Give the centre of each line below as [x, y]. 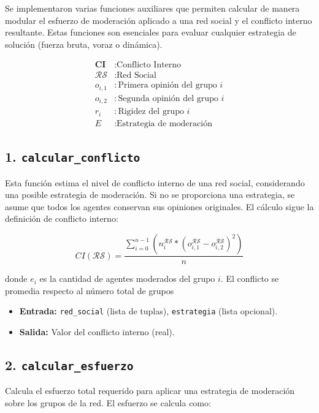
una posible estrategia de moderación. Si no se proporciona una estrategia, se [150, 195]
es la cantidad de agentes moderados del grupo [127, 278]
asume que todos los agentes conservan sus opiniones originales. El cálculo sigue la [159, 206]
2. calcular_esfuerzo [69, 364]
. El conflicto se [250, 278]
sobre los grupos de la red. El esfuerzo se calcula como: [108, 402]
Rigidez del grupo [151, 112]
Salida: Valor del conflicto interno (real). [97, 331]
